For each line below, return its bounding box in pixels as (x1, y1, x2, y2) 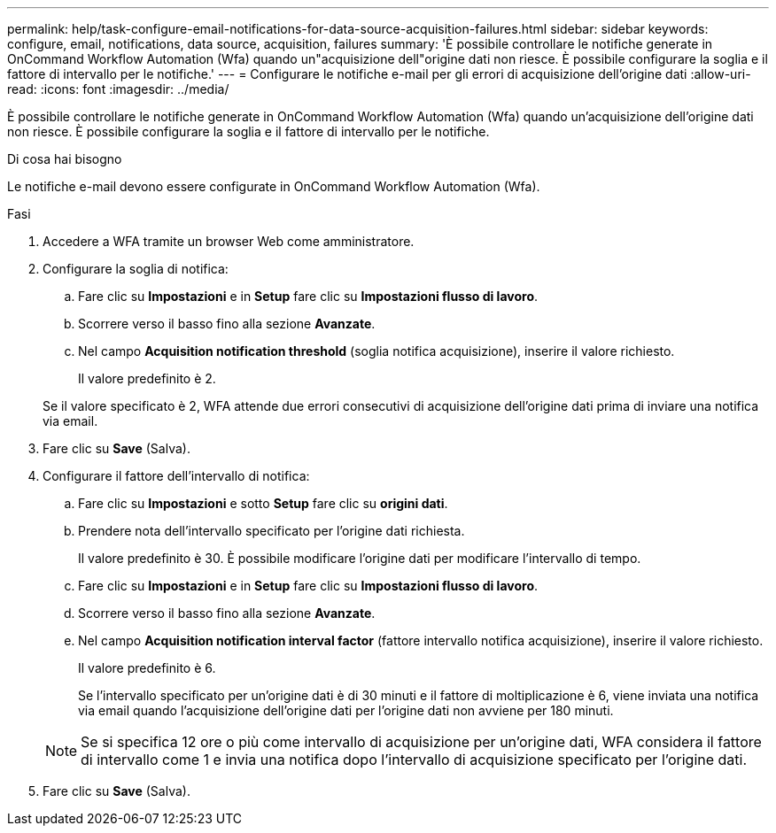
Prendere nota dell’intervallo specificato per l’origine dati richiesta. (78, 523, 465, 538)
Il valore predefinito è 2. (78, 371, 216, 386)
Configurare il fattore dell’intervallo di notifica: (43, 468, 310, 483)
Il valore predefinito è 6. (78, 660, 216, 675)
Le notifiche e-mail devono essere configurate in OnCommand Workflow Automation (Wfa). (7, 179, 540, 194)
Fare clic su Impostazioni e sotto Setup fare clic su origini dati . (78, 496, 448, 511)
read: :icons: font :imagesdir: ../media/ (7, 81, 229, 96)
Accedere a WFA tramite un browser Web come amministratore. (43, 234, 415, 249)
